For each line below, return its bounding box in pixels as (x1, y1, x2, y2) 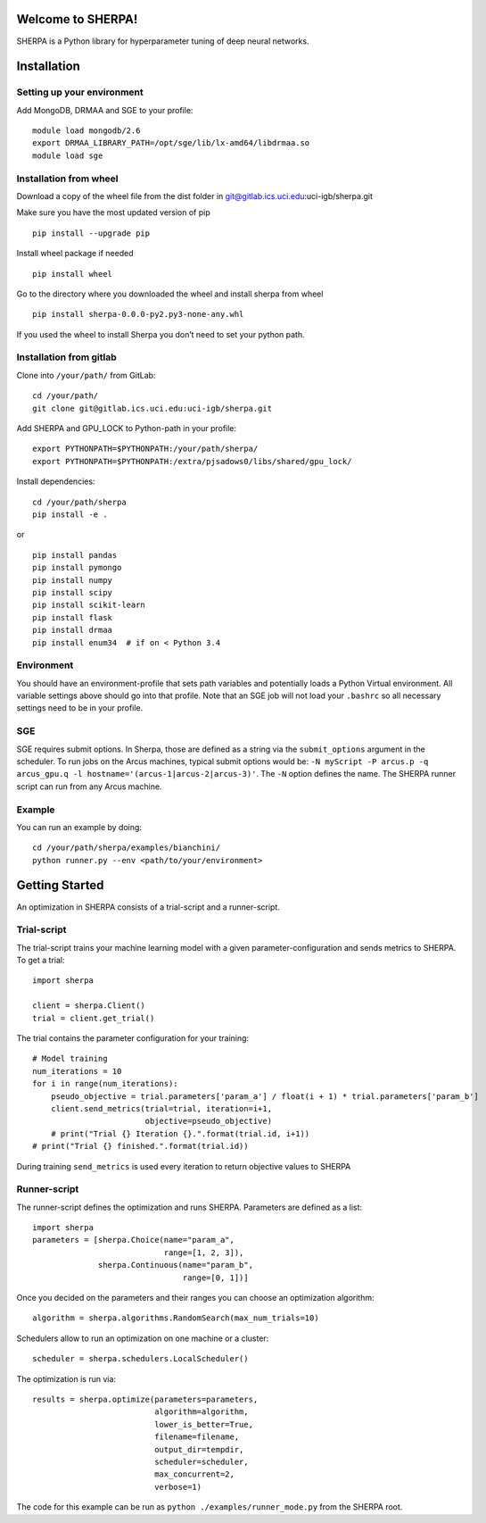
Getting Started (16, 878, 104, 893)
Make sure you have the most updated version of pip (16, 207, 210, 218)
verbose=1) (154, 1482, 202, 1492)
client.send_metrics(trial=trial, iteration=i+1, (50, 1103, 272, 1113)
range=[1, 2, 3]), (163, 1247, 244, 1258)
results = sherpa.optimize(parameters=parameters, (32, 1394, 259, 1404)
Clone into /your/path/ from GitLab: (16, 370, 156, 380)
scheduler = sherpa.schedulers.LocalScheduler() (32, 1353, 249, 1364)
